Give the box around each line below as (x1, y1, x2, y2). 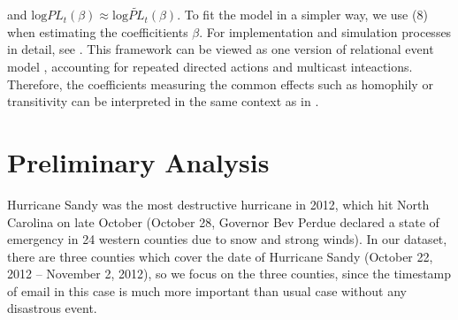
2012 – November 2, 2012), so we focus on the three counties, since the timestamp (7, 264, 452, 283)
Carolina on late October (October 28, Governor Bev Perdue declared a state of (7, 212, 439, 231)
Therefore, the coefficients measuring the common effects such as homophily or (7, 74, 433, 93)
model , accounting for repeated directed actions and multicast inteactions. (7, 57, 413, 75)
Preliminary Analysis (7, 143, 270, 179)
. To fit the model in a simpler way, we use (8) (177, 5, 428, 24)
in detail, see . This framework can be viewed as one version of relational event (7, 40, 434, 58)
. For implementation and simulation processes (199, 22, 452, 41)
